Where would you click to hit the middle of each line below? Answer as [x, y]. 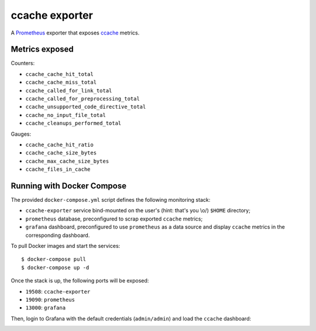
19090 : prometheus [50, 299]
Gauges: [21, 134]
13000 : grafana [46, 308]
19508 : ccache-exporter [58, 291]
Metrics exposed [42, 49]
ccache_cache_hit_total [59, 74]
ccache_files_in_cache [58, 169]
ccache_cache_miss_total [61, 82]
